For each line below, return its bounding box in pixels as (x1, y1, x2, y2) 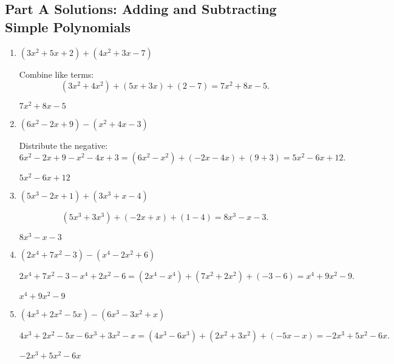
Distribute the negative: (19, 139, 108, 152)
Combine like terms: (19, 67, 94, 80)
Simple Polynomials (5, 17, 131, 36)
